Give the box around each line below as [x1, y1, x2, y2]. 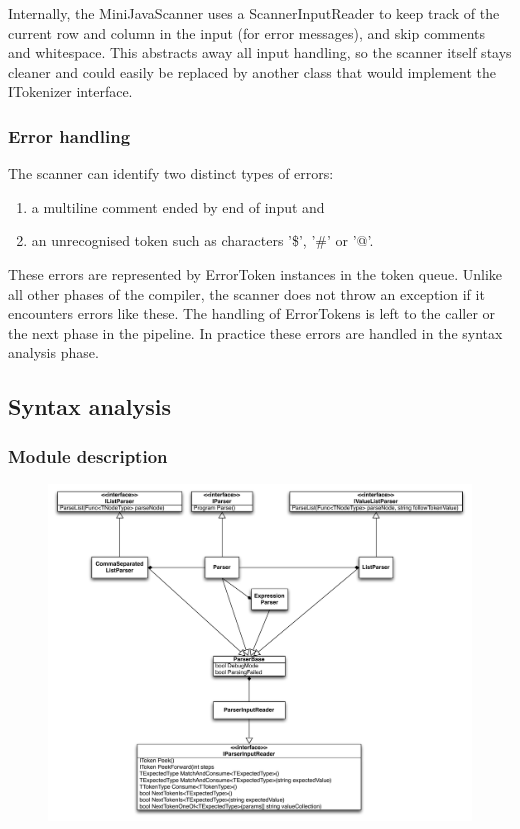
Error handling [8, 123, 131, 148]
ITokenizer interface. [8, 81, 133, 102]
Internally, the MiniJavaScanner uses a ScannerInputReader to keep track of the [8, 3, 500, 23]
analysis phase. [8, 342, 99, 363]
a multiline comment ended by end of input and [31, 196, 325, 217]
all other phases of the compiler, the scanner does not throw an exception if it [8, 283, 485, 304]
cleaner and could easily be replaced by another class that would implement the [8, 61, 496, 82]
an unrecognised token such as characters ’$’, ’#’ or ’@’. [31, 230, 374, 251]
